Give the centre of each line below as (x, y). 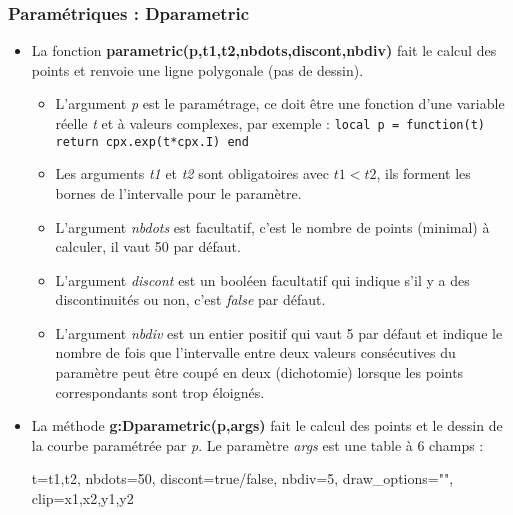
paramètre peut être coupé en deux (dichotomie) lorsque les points (259, 372)
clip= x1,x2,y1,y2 (82, 498)
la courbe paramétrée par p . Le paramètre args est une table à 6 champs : (257, 444)
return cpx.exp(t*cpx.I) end (152, 141)
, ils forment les (423, 173)
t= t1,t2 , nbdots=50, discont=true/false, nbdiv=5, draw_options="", (242, 478)
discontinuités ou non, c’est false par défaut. (190, 299)
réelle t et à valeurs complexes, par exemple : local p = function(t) (270, 123)
